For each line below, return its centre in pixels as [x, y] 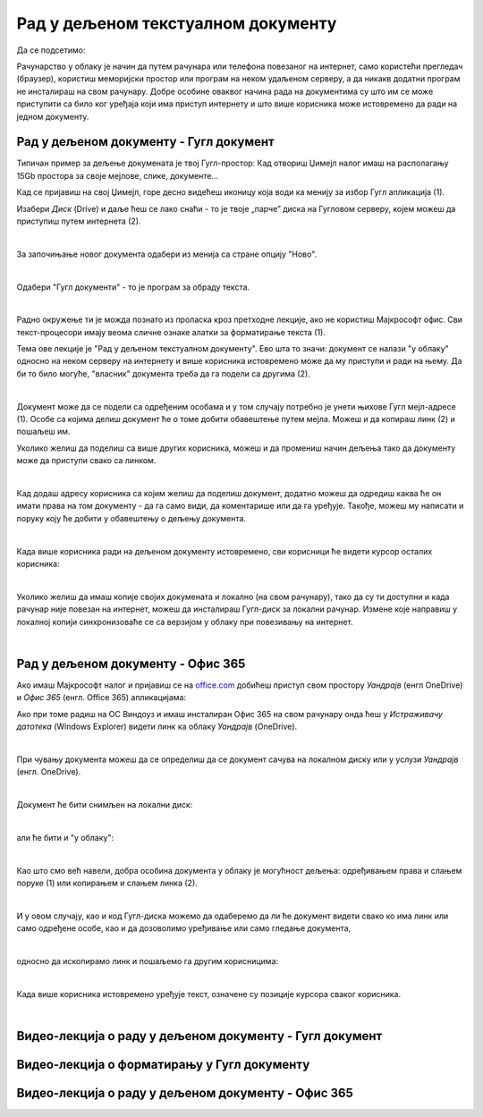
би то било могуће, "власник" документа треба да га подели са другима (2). [163, 373]
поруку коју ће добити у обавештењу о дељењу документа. [131, 518]
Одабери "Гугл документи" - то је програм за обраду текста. [133, 287]
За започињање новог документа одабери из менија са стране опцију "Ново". [167, 254]
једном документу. [53, 116]
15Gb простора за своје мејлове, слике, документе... [118, 175]
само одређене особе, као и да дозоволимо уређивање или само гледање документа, [184, 928]
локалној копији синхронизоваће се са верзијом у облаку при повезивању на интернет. [185, 622]
